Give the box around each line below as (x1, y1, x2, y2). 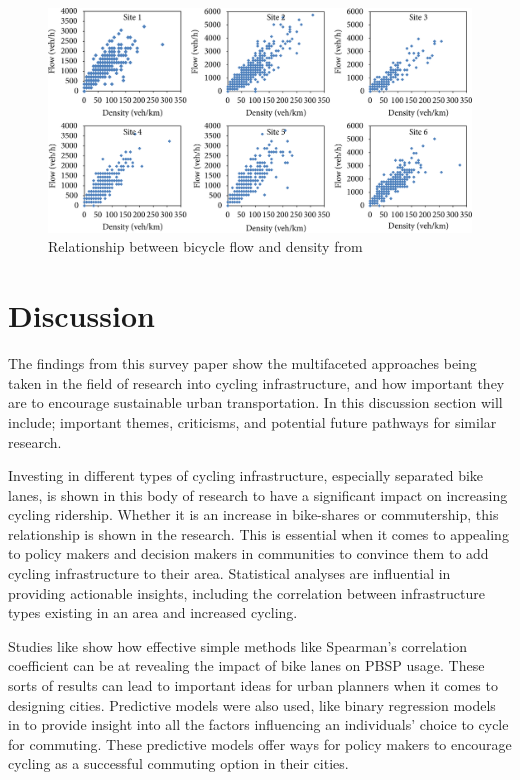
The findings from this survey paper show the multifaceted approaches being (8, 353, 477, 374)
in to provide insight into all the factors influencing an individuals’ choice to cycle (8, 714, 509, 735)
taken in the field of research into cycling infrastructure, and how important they (8, 372, 505, 393)
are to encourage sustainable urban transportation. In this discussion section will (8, 392, 503, 413)
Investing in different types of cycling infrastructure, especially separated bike (8, 465, 484, 486)
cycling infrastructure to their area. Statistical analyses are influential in (8, 563, 451, 584)
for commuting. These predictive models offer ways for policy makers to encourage (8, 733, 512, 754)
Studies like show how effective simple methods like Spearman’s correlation (8, 635, 467, 656)
